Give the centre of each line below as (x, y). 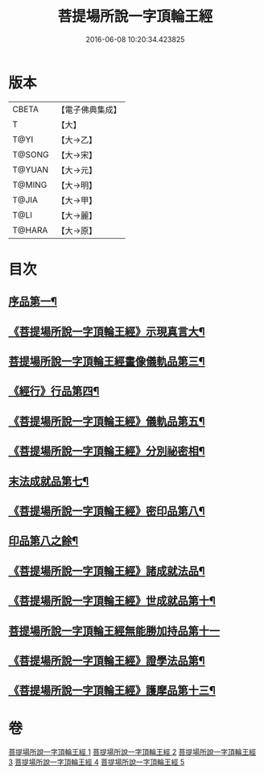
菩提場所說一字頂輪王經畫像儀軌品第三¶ (107, 362)
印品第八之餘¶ (43, 541)
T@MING (30, 185)
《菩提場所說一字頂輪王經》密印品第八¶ (107, 511)
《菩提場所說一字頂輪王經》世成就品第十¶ (112, 601)
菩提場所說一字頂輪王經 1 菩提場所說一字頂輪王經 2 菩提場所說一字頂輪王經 (132, 752)
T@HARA (30, 230)
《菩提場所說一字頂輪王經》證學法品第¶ (107, 661)
